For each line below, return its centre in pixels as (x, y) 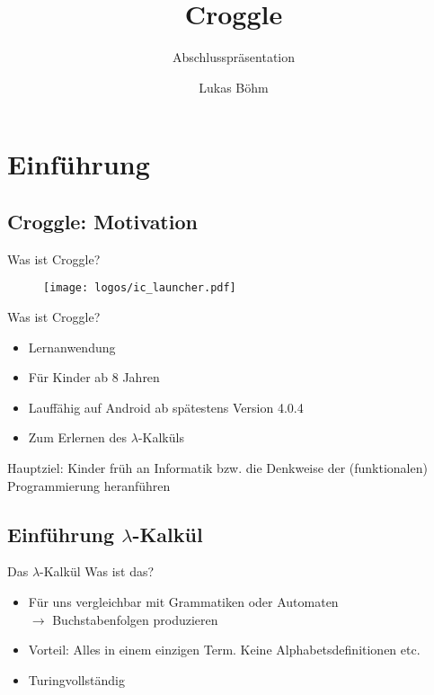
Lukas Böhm (234, 87)
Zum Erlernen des (78, 437)
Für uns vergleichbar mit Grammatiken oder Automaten (183, 601)
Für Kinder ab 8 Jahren (94, 377)
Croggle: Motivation (102, 221)
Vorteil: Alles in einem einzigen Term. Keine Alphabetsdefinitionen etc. (224, 650)
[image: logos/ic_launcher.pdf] (140, 288)
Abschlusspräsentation (234, 57)
